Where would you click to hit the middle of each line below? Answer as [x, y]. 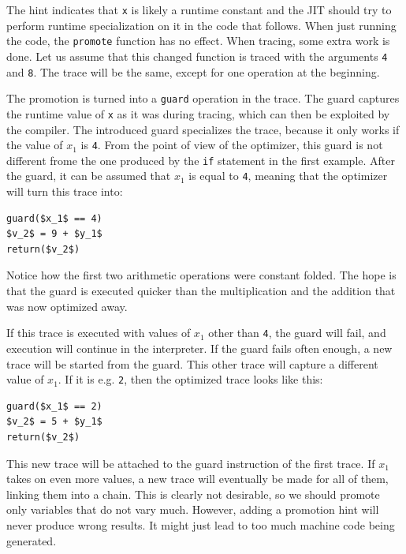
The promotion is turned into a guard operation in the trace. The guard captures [203, 98]
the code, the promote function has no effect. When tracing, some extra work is [198, 41]
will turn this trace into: [65, 191]
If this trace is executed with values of [99, 333]
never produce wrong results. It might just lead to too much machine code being [201, 524]
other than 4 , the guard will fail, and [297, 333]
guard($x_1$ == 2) [54, 406]
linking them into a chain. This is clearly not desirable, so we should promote [193, 494]
